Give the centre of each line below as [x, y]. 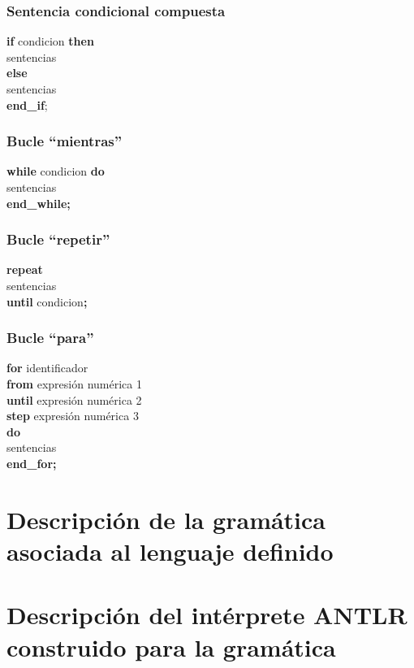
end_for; [32, 463]
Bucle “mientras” [65, 141]
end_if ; [27, 104]
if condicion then [50, 41]
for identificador [47, 368]
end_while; [39, 203]
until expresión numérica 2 [74, 399]
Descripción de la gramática [166, 519]
